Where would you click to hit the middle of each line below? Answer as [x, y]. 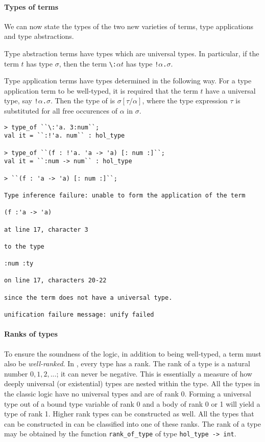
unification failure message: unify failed [79, 315]
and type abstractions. [39, 36]
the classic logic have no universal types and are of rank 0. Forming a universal [128, 393]
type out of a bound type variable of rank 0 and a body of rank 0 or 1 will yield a [132, 403]
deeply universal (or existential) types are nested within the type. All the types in [132, 383]
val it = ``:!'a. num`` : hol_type [65, 136]
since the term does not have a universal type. [88, 297]
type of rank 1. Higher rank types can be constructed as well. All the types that [129, 414]
